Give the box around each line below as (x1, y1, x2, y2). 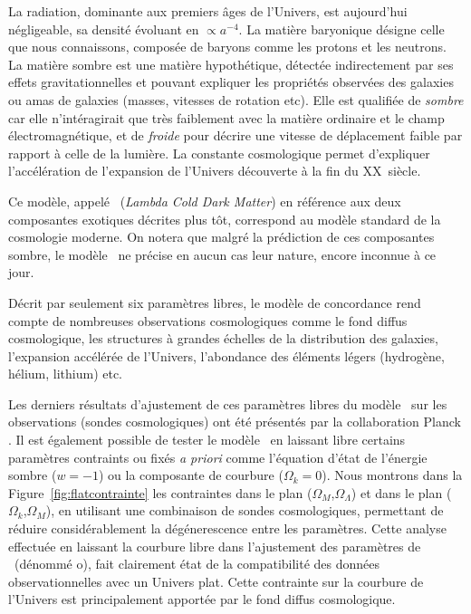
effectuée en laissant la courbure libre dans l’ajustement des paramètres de (8, 536, 421, 555)
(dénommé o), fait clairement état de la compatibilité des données (14, 554, 380, 573)
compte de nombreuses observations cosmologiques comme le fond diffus (8, 311, 408, 330)
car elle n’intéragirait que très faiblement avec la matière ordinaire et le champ (8, 108, 445, 127)
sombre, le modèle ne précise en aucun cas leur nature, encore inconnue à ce (8, 245, 437, 264)
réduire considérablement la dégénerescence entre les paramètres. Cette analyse (8, 519, 447, 538)
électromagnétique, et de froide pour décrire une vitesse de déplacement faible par (8, 126, 463, 145)
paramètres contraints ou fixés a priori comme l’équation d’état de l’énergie (8, 447, 428, 466)
